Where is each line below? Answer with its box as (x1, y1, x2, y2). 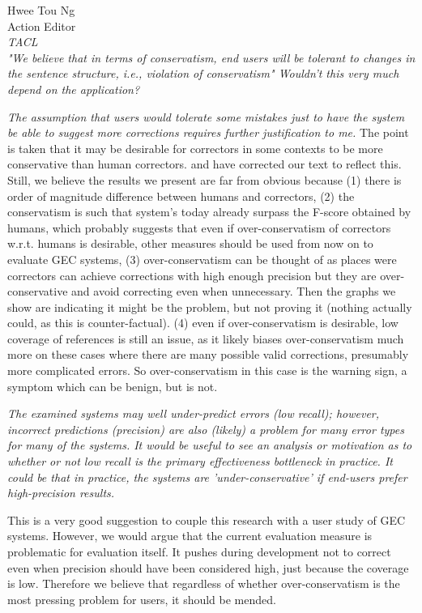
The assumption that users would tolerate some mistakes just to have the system (7, 108, 405, 125)
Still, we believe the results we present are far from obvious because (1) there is (7, 171, 402, 188)
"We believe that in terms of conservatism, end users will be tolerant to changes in (7, 49, 416, 66)
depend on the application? (7, 80, 140, 97)
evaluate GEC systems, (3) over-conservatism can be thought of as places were (7, 250, 397, 267)
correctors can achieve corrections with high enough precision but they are (7, 266, 377, 283)
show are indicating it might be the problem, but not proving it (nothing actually (7, 298, 412, 315)
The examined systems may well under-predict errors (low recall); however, (7, 405, 380, 422)
